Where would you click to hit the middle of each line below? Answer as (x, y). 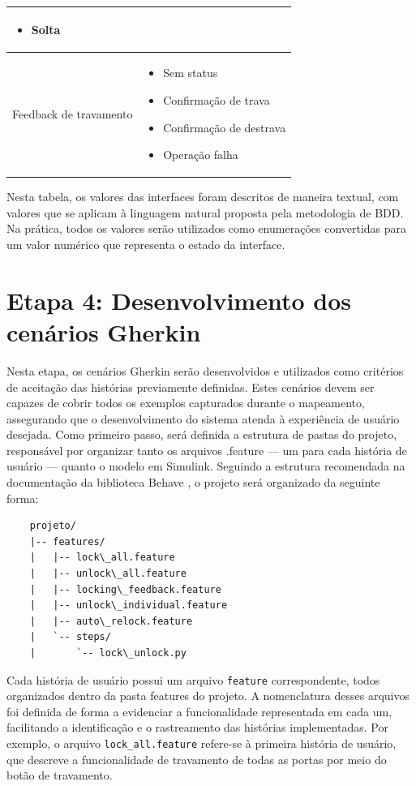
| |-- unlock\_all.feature (108, 574)
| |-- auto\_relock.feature (111, 621)
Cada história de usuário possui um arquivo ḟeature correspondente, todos (193, 679)
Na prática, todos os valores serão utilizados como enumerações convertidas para (207, 228)
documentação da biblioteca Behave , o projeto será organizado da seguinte (193, 482)
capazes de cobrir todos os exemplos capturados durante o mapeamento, (186, 403)
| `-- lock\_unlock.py (108, 653)
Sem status (191, 73)
